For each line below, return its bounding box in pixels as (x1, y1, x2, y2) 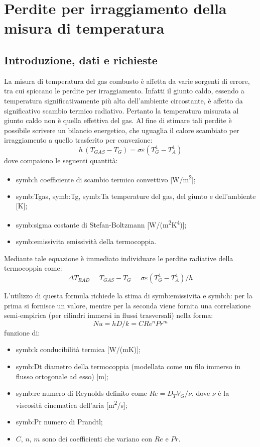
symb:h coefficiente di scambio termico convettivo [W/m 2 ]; (16, 172, 196, 184)
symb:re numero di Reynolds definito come (16, 388, 147, 398)
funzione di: (4, 327, 40, 338)
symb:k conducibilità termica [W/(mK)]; (16, 344, 141, 355)
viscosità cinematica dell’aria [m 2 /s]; (16, 398, 127, 410)
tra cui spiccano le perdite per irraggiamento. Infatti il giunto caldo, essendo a (4, 85, 244, 96)
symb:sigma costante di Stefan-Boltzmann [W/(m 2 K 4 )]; (16, 217, 187, 230)
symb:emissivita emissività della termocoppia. (16, 236, 157, 247)
